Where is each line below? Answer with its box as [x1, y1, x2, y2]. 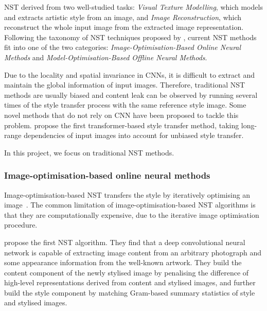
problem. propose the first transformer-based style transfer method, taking [4, 119, 239, 130]
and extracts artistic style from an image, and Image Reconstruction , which [4, 11, 242, 22]
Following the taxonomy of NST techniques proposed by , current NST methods [4, 31, 257, 42]
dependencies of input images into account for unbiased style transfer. [24, 130, 244, 141]
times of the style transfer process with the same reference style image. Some [4, 99, 246, 110]
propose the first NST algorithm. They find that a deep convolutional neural [4, 236, 245, 247]
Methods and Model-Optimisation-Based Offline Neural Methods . [4, 51, 207, 62]
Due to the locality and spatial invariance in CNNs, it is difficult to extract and [4, 69, 255, 80]
